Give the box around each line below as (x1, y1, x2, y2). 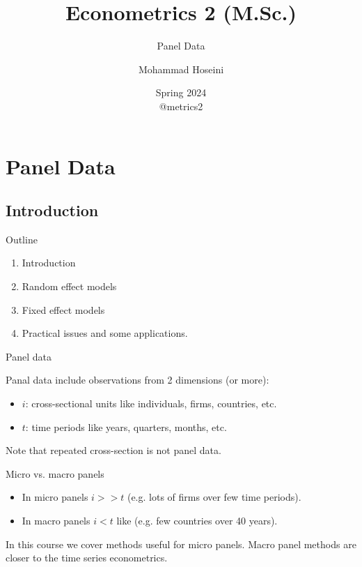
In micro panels (22, 490, 88, 504)
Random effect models (22, 279, 117, 294)
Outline (6, 232, 38, 246)
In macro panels (22, 513, 90, 528)
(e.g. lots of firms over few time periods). (127, 490, 301, 504)
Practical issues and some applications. (22, 326, 188, 340)
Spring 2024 (155, 85, 207, 100)
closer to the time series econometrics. (6, 550, 168, 565)
